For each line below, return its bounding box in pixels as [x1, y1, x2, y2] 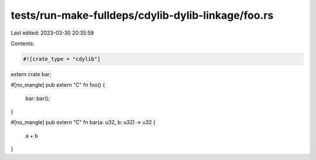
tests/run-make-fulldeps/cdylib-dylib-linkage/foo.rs [11, 9, 274, 22]
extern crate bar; [11, 70, 51, 77]
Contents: [11, 40, 35, 47]
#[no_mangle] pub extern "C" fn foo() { [11, 81, 105, 88]
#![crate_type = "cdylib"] [23, 56, 101, 62]
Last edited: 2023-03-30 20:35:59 [11, 29, 94, 36]
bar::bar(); [25, 94, 50, 102]
